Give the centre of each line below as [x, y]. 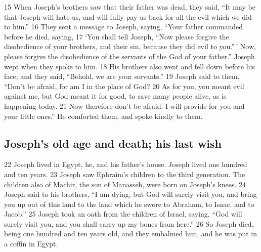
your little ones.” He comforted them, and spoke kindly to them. [103, 116]
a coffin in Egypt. [31, 244]
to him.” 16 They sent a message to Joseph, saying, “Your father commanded [123, 27]
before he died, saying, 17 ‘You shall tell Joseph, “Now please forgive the [117, 36]
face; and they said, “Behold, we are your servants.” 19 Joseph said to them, [122, 76]
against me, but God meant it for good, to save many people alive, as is [115, 96]
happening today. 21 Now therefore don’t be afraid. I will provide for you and [124, 106]
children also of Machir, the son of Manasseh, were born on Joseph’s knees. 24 [125, 184]
